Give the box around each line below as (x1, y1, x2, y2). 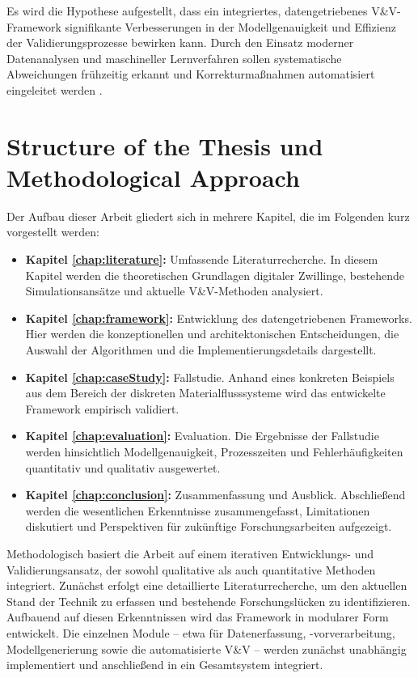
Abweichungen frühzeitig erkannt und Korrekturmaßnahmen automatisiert (6, 66, 375, 83)
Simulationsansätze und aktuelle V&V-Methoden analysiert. (25, 282, 323, 299)
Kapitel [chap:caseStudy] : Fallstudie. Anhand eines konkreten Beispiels (25, 368, 395, 385)
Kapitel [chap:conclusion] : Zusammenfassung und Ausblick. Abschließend (25, 486, 406, 503)
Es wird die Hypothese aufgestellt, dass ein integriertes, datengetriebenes (6, 2, 368, 19)
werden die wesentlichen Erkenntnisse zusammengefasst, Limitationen (25, 502, 370, 519)
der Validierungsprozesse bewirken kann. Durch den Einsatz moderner (6, 34, 354, 51)
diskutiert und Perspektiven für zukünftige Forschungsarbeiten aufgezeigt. (25, 518, 392, 535)
